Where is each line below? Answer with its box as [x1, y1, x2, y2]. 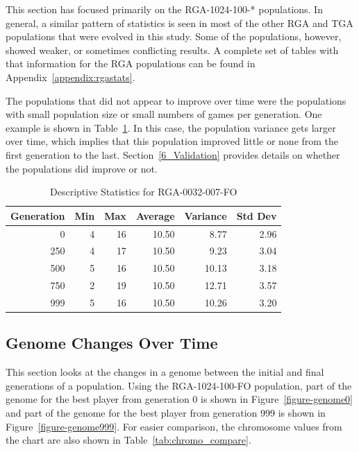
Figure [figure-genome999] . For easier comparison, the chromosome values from [6, 419, 342, 433]
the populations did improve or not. [6, 161, 158, 175]
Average [135, 208, 175, 223]
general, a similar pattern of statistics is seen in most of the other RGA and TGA [6, 15, 353, 30]
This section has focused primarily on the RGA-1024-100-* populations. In [6, 2, 323, 16]
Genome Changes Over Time [6, 332, 218, 354]
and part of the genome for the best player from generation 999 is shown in [6, 406, 326, 420]
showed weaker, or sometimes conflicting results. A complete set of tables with [6, 42, 339, 57]
